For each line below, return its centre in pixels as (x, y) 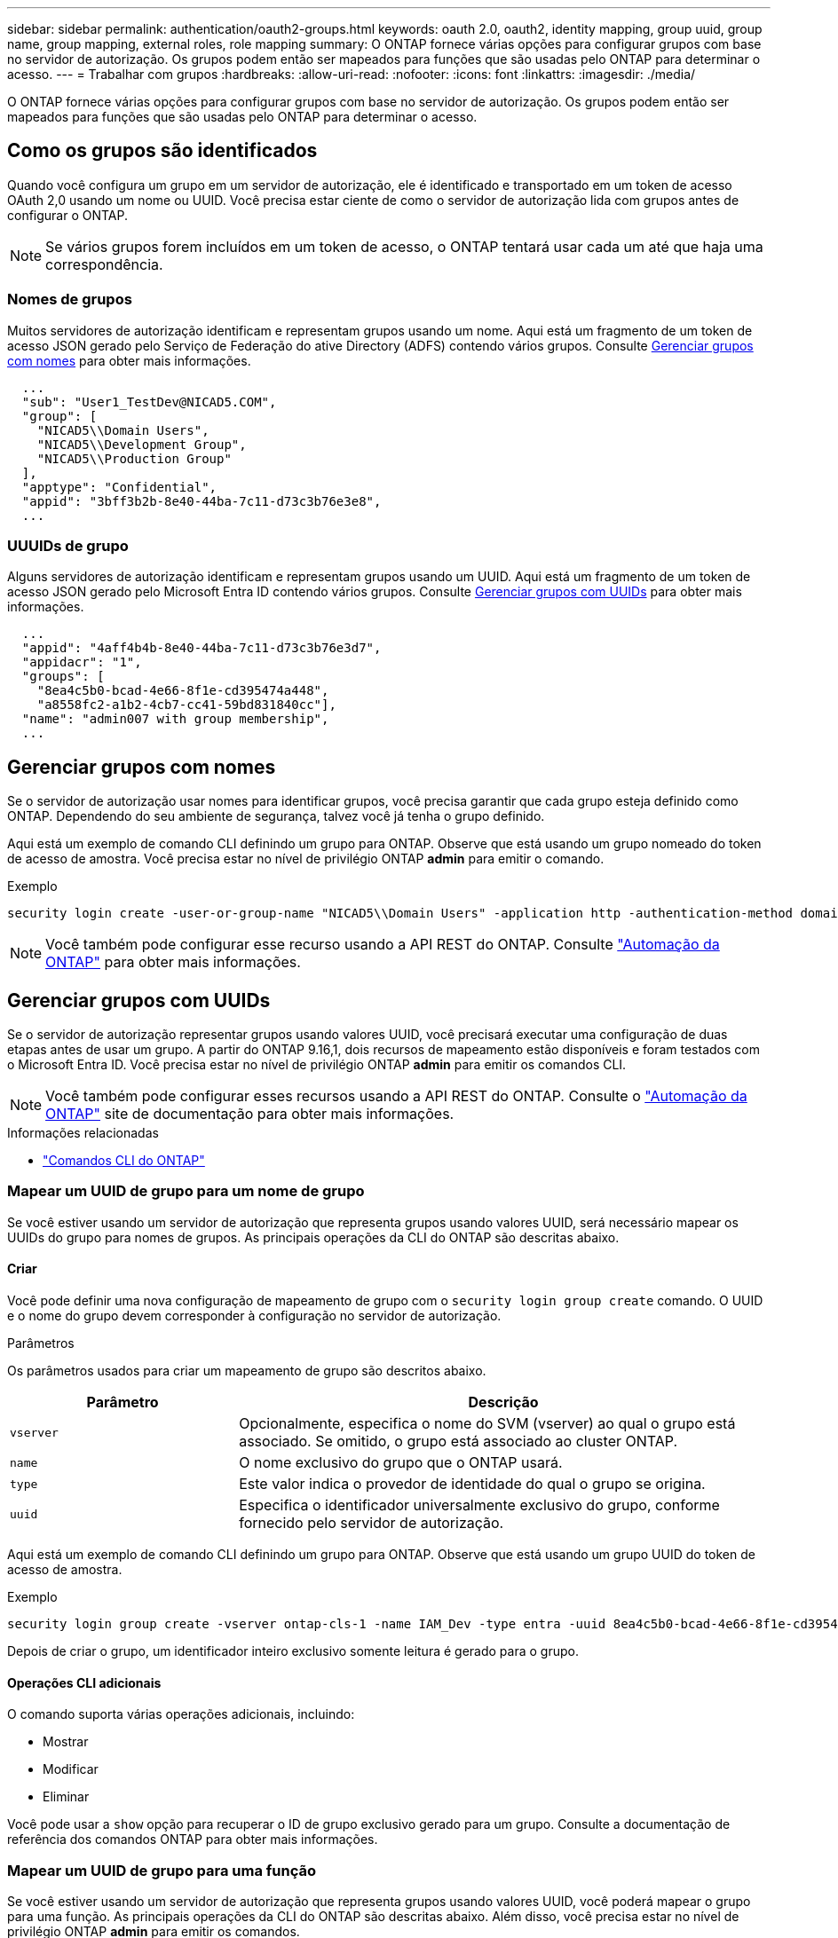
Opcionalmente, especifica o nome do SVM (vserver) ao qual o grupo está (487, 1423)
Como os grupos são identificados (162, 151)
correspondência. (104, 264)
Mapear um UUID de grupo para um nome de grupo (186, 1191)
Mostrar (66, 1742)
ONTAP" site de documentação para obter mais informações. (250, 1114)
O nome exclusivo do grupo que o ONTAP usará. (401, 1462)
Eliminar (66, 1797)
